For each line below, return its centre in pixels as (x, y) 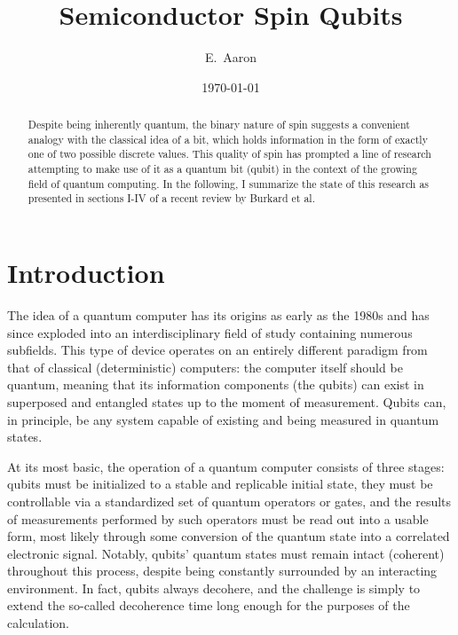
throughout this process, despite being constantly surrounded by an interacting (222, 571)
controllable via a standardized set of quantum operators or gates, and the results (229, 501)
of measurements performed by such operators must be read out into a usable (218, 518)
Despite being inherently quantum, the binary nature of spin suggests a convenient (219, 125)
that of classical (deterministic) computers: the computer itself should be (205, 367)
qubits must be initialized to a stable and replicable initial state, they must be (220, 484)
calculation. (39, 623)
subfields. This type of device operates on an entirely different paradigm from (217, 350)
